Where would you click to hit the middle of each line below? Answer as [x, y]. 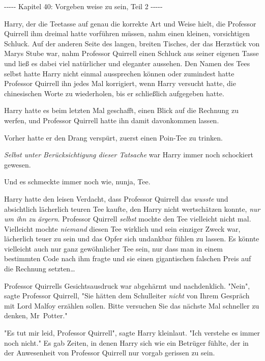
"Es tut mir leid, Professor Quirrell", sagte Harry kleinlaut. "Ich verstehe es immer [132, 333]
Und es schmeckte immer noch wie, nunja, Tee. [77, 182]
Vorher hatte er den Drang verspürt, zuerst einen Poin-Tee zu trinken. [113, 137]
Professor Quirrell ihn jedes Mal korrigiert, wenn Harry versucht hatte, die [120, 83]
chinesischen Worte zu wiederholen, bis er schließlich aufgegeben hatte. [114, 93]
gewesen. [18, 164]
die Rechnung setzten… [40, 269]
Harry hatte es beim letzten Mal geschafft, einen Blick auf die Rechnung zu [122, 110]
